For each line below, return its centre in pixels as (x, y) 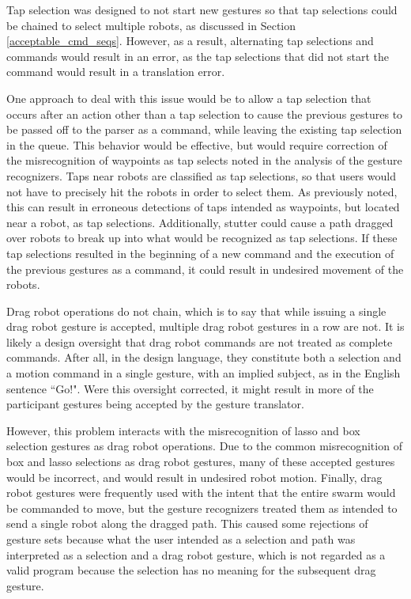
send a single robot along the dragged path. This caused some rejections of (187, 523)
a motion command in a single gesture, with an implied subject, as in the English (204, 373)
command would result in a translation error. (116, 72)
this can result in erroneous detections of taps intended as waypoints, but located (203, 207)
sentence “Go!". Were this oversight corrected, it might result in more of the (190, 388)
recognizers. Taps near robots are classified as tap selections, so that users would (201, 175)
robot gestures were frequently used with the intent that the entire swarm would (201, 493)
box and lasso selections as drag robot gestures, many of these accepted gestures (201, 462)
